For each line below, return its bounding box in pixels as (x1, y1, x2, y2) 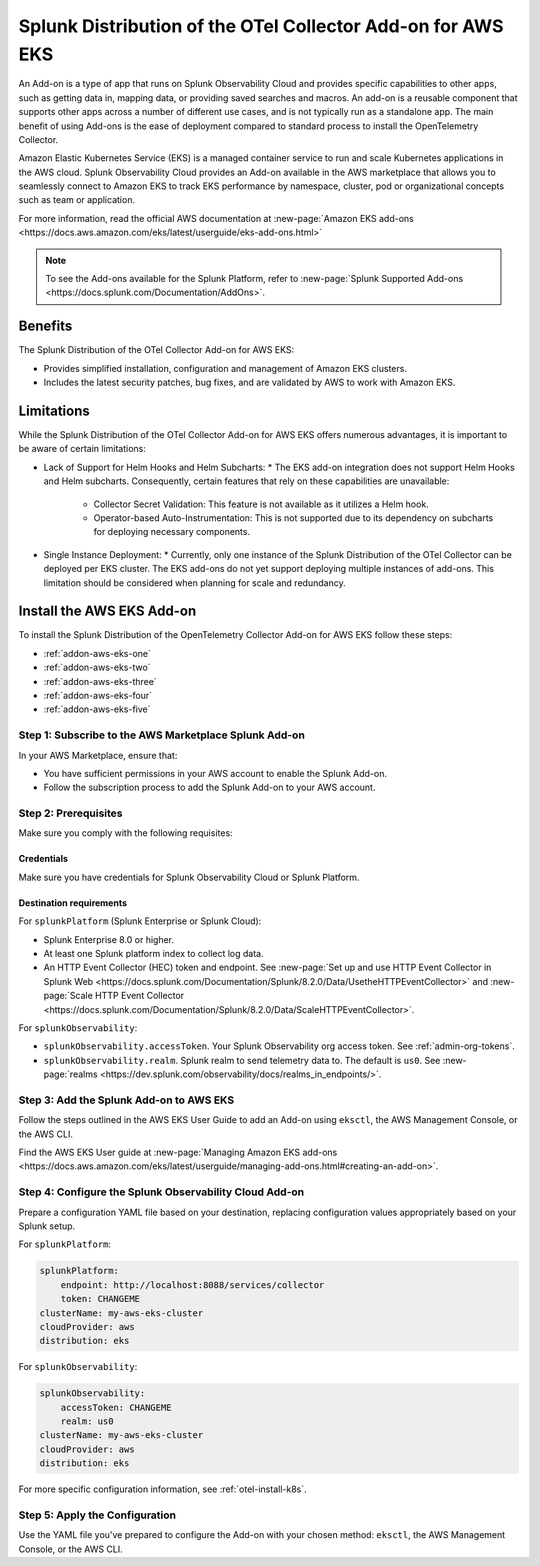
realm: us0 (60, 1416, 114, 1427)
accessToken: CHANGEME (60, 1401, 172, 1413)
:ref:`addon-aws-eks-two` (43, 661, 151, 674)
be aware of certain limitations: (18, 443, 147, 455)
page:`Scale (43, 990, 94, 1002)
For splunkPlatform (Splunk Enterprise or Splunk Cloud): (18, 915, 262, 927)
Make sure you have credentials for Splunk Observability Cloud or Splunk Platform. (18, 871, 360, 883)
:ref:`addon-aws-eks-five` (43, 703, 151, 715)
